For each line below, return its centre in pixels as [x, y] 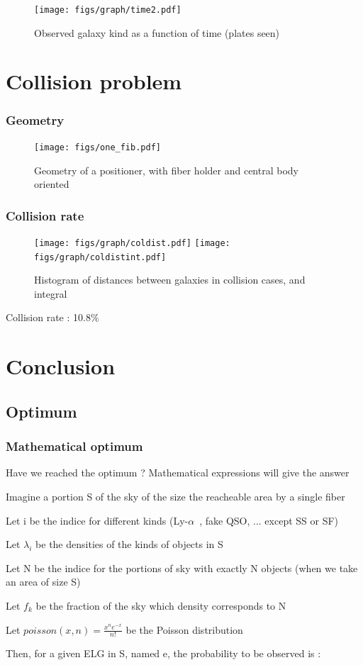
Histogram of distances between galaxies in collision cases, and [170, 280]
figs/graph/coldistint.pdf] [100, 257]
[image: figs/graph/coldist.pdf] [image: [132, 243]
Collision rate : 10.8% [52, 317]
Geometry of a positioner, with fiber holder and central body [166, 170]
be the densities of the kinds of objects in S [129, 544]
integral [51, 293]
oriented [52, 184]
